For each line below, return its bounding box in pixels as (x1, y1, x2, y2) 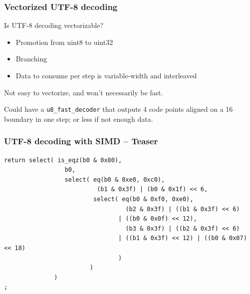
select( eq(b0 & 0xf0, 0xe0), (93, 196, 194, 203)
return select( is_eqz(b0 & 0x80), (4, 156, 122, 164)
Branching (15, 53, 47, 64)
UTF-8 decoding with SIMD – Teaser (4, 135, 158, 147)
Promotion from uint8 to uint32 (15, 36, 113, 47)
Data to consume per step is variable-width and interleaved (15, 70, 197, 80)
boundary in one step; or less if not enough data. (4, 113, 153, 124)
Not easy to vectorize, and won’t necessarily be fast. (4, 87, 163, 97)
